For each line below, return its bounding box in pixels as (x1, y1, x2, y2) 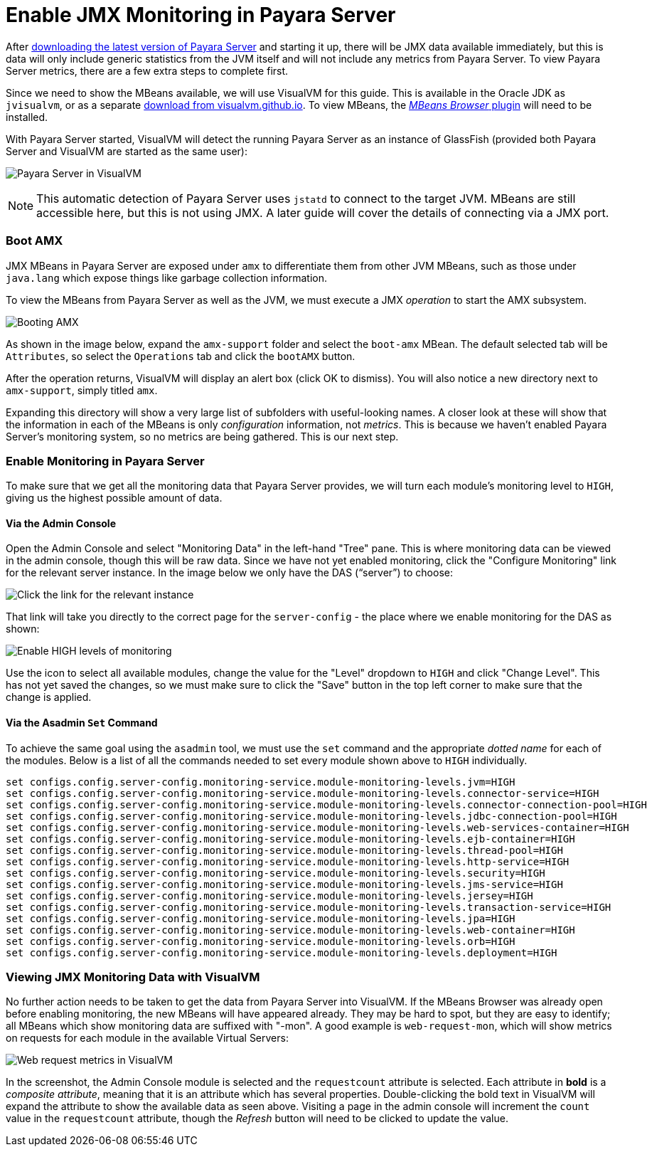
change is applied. (6, 691, 92, 704)
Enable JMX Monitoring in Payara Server (6, 3, 396, 27)
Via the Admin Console (6, 517, 116, 529)
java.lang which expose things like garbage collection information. (6, 271, 327, 284)
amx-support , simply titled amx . (6, 384, 158, 396)
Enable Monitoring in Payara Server (6, 453, 205, 468)
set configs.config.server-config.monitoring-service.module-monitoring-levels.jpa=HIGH (6, 912, 515, 924)
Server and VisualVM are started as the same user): (6, 144, 247, 157)
